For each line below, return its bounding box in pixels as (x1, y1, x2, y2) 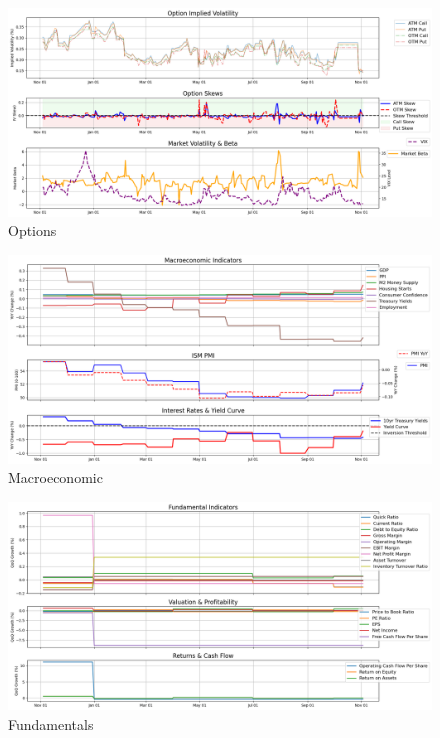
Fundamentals (8, 714, 94, 735)
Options (8, 220, 57, 241)
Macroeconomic (8, 467, 103, 488)
